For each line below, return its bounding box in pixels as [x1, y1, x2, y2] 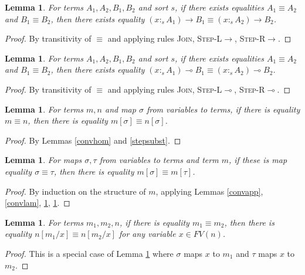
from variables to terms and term [99, 154, 219, 166]
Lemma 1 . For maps [5, 154, 82, 166]
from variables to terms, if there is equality [146, 103, 300, 115]
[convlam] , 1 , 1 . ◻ [5, 196, 70, 209]
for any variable [118, 228, 176, 240]
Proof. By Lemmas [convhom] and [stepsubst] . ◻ [5, 134, 181, 146]
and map [104, 103, 136, 115]
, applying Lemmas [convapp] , [155, 185, 263, 197]
